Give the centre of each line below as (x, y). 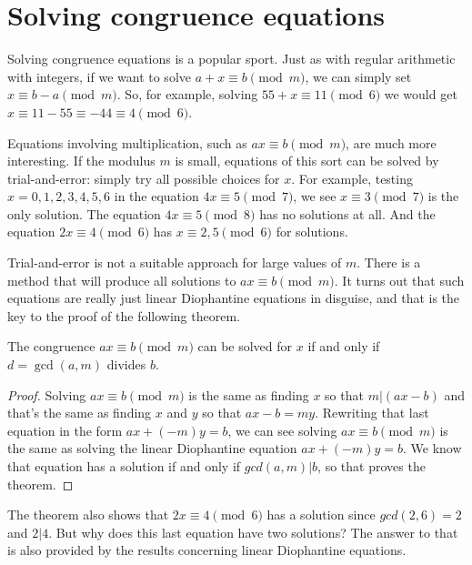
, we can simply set (358, 76)
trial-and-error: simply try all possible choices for (144, 178)
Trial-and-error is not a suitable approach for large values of (175, 262)
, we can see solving (282, 430)
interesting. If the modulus (81, 161)
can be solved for (245, 346)
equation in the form (65, 430)
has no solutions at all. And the (347, 213)
